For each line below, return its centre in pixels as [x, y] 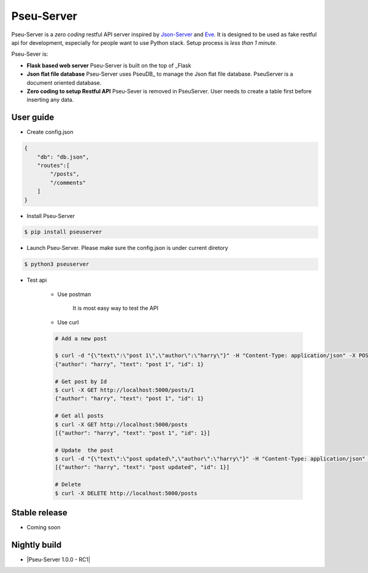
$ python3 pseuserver [57, 264]
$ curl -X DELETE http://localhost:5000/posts [126, 493]
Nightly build [36, 544]
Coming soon [44, 528]
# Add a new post [81, 338]
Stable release [39, 513]
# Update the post [84, 450]
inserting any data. [50, 100]
